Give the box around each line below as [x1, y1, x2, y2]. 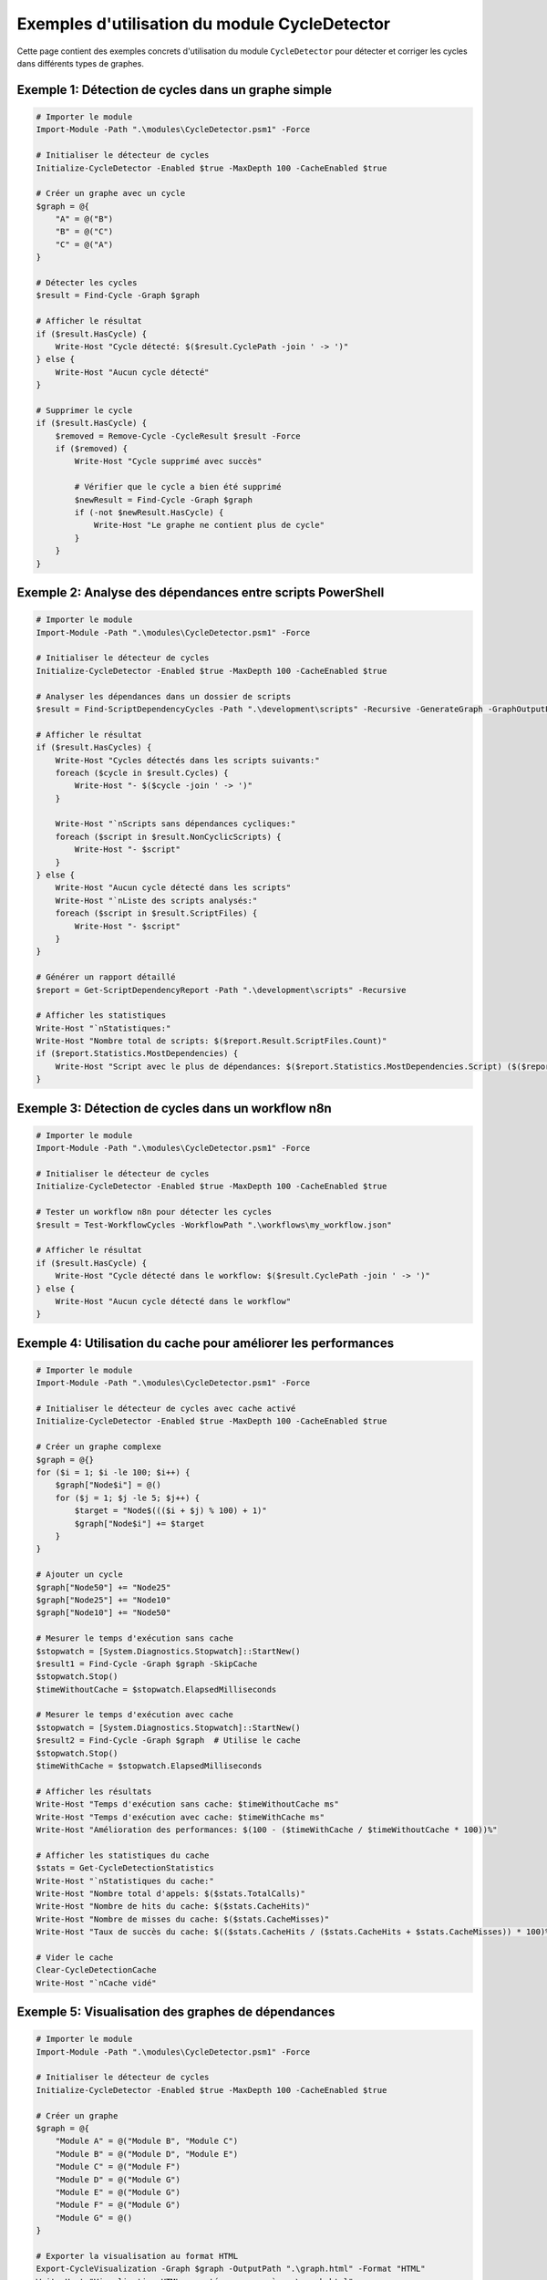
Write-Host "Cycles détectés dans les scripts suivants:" [55, 755, 320, 765]
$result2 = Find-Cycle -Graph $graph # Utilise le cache [36, 1736, 301, 1746]
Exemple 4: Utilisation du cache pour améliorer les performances [16, 1335, 395, 1351]
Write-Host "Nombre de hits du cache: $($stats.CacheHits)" [36, 1902, 311, 1912]
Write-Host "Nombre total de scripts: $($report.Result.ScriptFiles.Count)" [36, 1036, 387, 1046]
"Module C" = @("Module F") [55, 2161, 181, 2172]
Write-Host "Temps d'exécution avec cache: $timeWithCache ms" [36, 1811, 325, 1822]
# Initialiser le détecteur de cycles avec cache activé [36, 1404, 296, 1414]
